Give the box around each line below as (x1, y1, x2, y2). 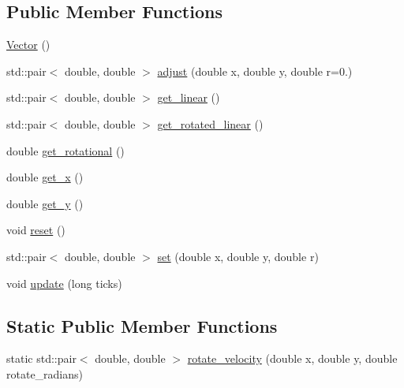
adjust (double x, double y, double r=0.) (157, 62, 353, 79)
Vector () (6, 36, 50, 53)
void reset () (6, 222, 65, 238)
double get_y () (6, 195, 84, 211)
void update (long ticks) (6, 274, 122, 291)
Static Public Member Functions (6, 313, 278, 338)
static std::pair (6, 350, 77, 367)
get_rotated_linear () (157, 115, 264, 132)
